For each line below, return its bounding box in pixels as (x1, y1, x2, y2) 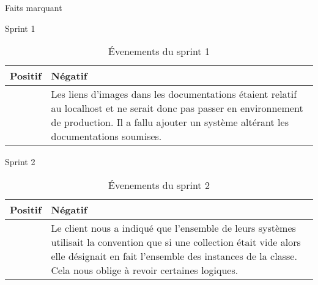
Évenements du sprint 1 (108, 44, 210, 59)
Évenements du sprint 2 (108, 177, 210, 192)
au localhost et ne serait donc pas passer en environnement (51, 101, 303, 116)
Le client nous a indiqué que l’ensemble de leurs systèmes (51, 220, 296, 235)
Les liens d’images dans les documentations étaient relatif (51, 87, 297, 102)
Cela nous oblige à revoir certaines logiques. (51, 262, 239, 277)
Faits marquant (5, 1, 62, 13)
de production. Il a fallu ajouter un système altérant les (51, 115, 289, 130)
